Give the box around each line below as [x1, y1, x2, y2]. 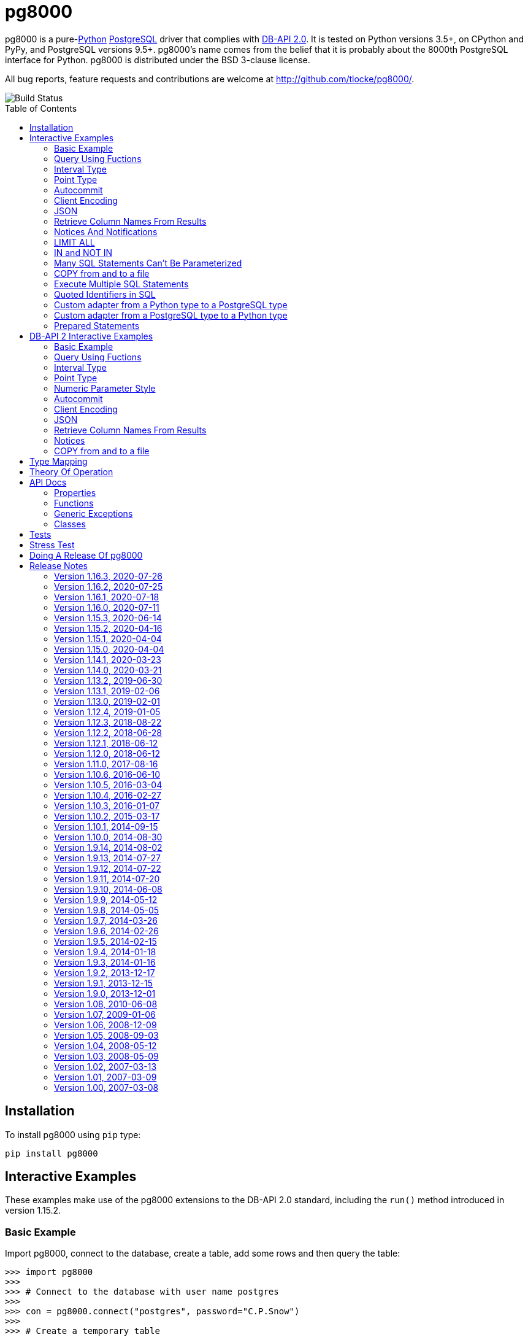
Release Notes [29, 560, 88, 571]
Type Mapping [29, 455, 88, 467]
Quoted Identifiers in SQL [54, 289, 156, 300]
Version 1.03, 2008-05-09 [54, 1050, 159, 1061]
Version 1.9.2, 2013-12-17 [54, 967, 155, 978]
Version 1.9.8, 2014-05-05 [54, 904, 159, 915]
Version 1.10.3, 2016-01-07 [54, 800, 160, 811]
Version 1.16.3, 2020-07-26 [54, 570, 163, 581]
